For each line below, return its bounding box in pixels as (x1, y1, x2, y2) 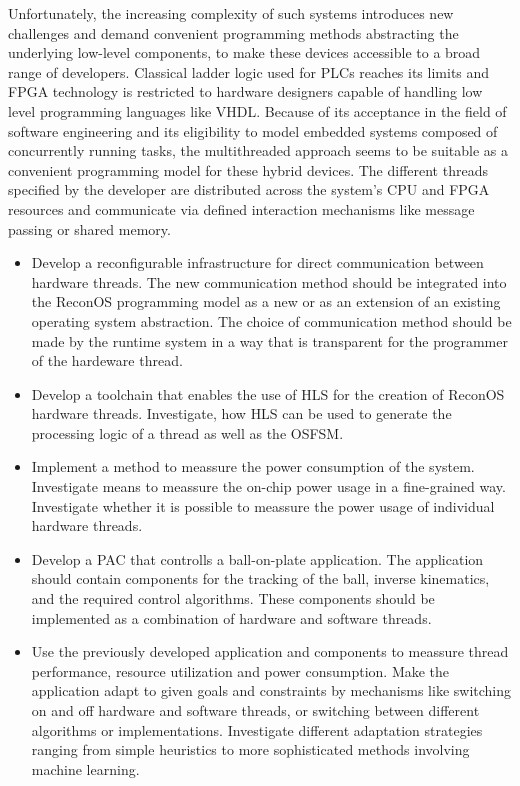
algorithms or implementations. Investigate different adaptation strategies (31, 719, 483, 740)
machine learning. (31, 758, 140, 779)
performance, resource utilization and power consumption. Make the (31, 660, 450, 681)
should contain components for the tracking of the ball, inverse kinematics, (31, 568, 490, 589)
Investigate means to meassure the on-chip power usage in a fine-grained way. (31, 476, 506, 497)
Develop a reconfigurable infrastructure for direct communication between (31, 252, 484, 273)
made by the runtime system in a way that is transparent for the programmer (31, 330, 508, 351)
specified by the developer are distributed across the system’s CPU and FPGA (8, 179, 490, 200)
